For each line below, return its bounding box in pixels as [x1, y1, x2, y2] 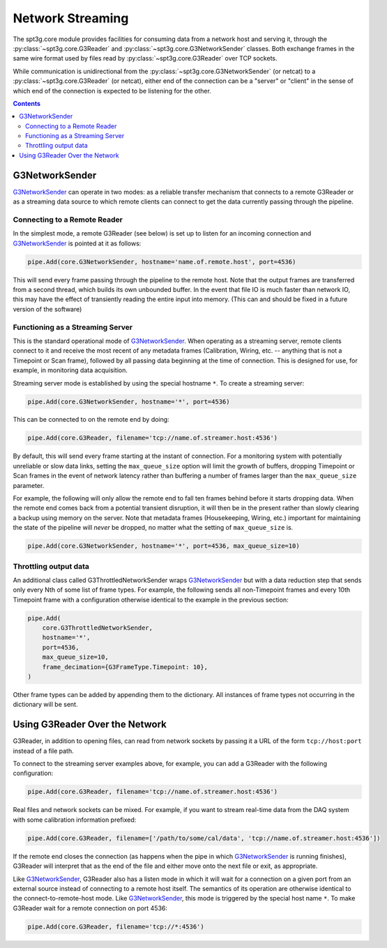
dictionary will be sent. [13, 701, 78, 709]
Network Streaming [13, 10, 129, 26]
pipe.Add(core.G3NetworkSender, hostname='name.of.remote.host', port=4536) [27, 258, 296, 266]
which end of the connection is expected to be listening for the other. [13, 86, 212, 95]
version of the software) [13, 305, 82, 313]
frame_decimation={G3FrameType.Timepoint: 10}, [42, 663, 208, 671]
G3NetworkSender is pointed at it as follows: [13, 239, 142, 247]
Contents [13, 99, 41, 107]
